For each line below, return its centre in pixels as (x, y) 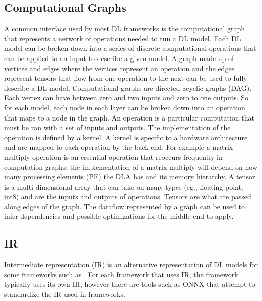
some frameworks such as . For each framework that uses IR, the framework (121, 274)
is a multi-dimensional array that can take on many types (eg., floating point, (124, 186)
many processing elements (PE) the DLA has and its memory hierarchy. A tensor (130, 177)
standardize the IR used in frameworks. (65, 294)
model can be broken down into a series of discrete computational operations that (130, 48)
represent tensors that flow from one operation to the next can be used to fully (126, 78)
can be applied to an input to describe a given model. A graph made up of (119, 58)
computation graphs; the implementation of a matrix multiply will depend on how (131, 167)
